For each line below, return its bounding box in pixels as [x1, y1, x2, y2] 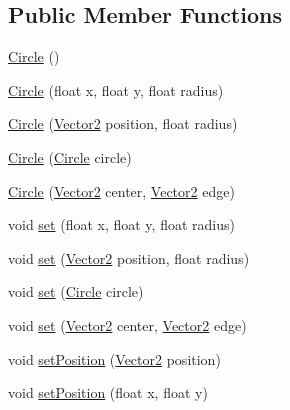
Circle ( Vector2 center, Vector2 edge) [8, 180, 235, 201]
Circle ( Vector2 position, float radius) [8, 113, 238, 134]
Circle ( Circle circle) [8, 146, 132, 167]
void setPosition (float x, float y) [8, 382, 208, 403]
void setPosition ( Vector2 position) [8, 348, 221, 369]
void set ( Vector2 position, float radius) [8, 247, 250, 268]
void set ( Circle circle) [8, 281, 144, 302]
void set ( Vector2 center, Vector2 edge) [8, 314, 247, 335]
